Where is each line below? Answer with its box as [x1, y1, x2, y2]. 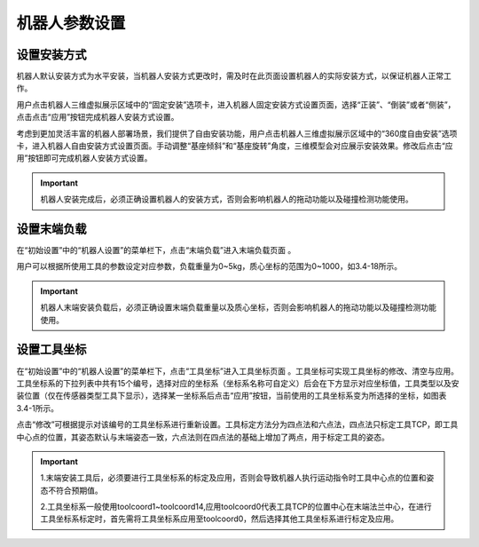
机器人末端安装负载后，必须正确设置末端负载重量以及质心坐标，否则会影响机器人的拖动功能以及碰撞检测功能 [40, 302, 436, 313]
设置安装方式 [16, 47, 87, 62]
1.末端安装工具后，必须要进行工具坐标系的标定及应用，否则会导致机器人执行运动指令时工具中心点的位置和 [40, 472, 427, 483]
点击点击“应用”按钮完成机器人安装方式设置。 [16, 112, 179, 123]
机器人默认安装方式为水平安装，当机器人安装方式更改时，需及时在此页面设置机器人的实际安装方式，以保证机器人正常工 [16, 71, 452, 82]
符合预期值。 [55, 485, 103, 495]
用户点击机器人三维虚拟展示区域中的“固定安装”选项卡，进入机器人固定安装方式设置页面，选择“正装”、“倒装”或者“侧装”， [16, 99, 456, 110]
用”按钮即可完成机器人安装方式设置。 [16, 153, 153, 163]
